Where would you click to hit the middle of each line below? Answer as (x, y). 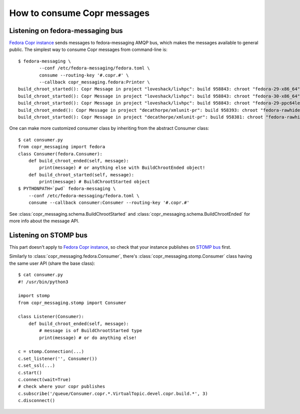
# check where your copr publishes (62, 387)
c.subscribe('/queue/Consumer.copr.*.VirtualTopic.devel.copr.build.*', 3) (113, 394)
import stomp (34, 296)
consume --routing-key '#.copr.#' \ (84, 75)
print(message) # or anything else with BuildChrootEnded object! (122, 168)
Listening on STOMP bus (48, 235)
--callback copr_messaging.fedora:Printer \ (94, 82)
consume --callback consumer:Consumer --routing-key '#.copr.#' (109, 203)
